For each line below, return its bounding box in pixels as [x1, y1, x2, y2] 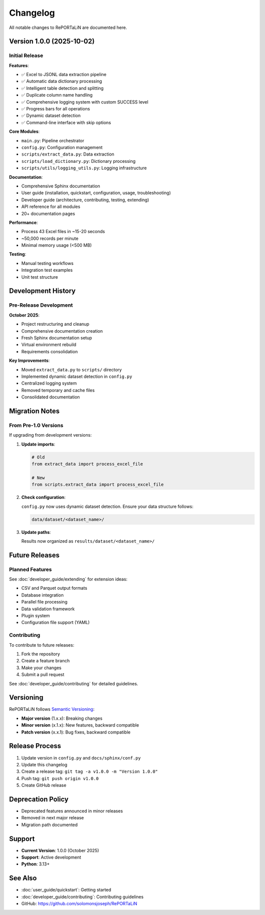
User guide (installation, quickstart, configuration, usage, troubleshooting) [21, 190, 171, 196]
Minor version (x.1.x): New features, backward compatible [21, 722, 139, 728]
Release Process [9, 742, 61, 750]
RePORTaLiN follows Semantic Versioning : [9, 706, 95, 712]
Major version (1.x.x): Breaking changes [21, 715, 103, 721]
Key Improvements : [9, 358, 50, 364]
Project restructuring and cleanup [21, 321, 89, 327]
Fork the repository [21, 651, 60, 657]
